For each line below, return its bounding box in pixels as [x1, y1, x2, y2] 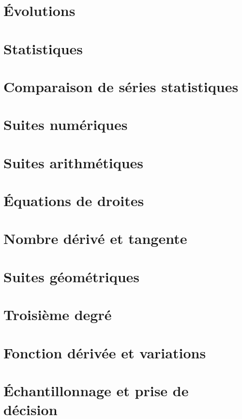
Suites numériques [3, 114, 128, 134]
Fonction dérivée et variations [3, 342, 206, 362]
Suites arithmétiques [3, 152, 144, 172]
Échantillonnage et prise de [3, 380, 189, 400]
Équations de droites [3, 191, 144, 210]
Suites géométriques [3, 266, 140, 286]
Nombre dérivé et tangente [3, 228, 187, 248]
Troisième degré [3, 305, 112, 324]
